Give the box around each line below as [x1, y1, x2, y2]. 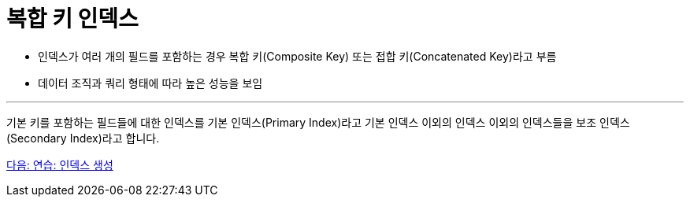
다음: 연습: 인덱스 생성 [6, 157, 113, 172]
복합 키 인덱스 [6, 6, 139, 32]
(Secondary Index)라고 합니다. [6, 131, 160, 145]
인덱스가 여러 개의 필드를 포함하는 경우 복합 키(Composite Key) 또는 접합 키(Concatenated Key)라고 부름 [38, 49, 557, 63]
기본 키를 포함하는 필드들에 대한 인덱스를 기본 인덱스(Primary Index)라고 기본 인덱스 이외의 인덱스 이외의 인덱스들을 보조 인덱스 [6, 115, 630, 129]
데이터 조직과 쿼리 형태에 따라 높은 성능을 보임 [38, 76, 263, 90]
